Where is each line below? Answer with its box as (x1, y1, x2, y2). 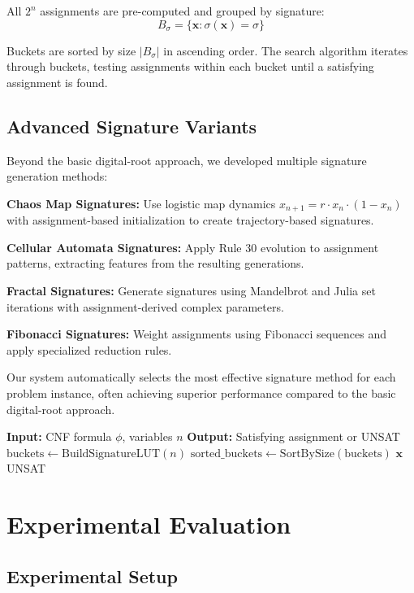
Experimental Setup (6, 563, 178, 588)
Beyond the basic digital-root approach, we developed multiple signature (6, 151, 367, 168)
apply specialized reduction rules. (6, 341, 172, 358)
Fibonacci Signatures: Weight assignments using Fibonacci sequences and (6, 325, 387, 342)
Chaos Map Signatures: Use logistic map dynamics (6, 194, 276, 211)
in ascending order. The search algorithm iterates (163, 41, 408, 59)
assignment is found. (6, 73, 108, 90)
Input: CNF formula (6, 428, 112, 445)
